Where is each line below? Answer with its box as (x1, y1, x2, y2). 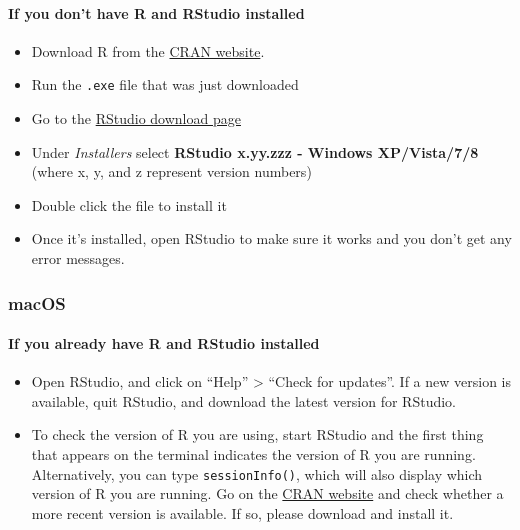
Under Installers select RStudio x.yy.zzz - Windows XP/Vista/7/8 (31, 141, 479, 162)
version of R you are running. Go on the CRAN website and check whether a (31, 483, 504, 504)
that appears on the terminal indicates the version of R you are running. (31, 444, 476, 465)
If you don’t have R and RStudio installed (8, 2, 305, 23)
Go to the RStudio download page (31, 108, 241, 129)
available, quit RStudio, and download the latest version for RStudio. (31, 390, 456, 411)
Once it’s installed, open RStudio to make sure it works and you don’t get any (31, 228, 512, 249)
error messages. (31, 248, 125, 269)
